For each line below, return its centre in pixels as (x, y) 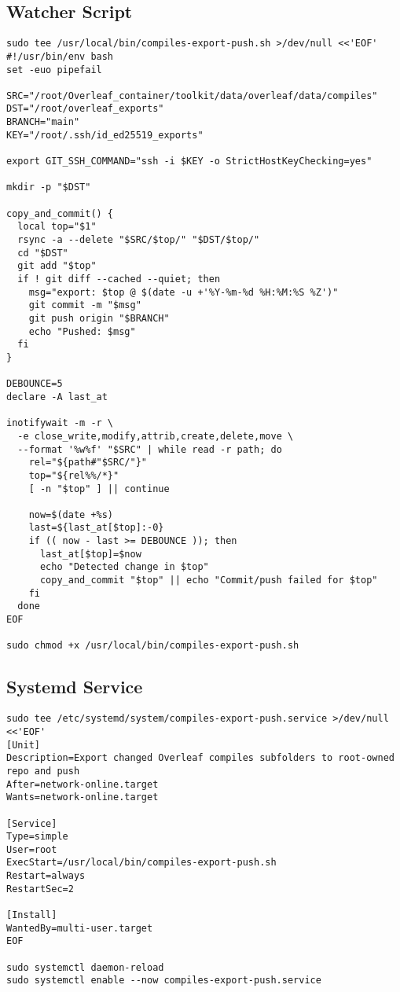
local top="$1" (57, 227)
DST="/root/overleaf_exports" (85, 109)
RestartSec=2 (40, 889)
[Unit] (23, 745)
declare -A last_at (57, 397)
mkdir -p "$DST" (49, 187)
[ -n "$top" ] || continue (99, 489)
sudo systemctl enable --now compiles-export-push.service (164, 981)
